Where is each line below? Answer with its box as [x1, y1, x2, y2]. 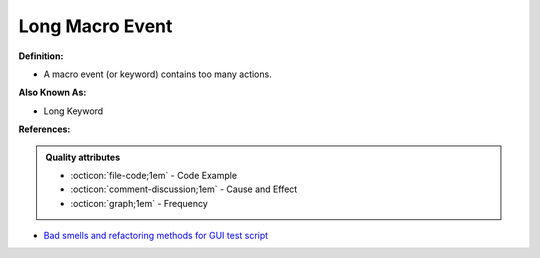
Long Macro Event [18, 15, 173, 37]
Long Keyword [43, 105, 104, 117]
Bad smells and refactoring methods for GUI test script [43, 230, 269, 242]
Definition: [18, 50, 64, 62]
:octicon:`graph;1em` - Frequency [70, 197, 209, 209]
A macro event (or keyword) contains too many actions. [43, 68, 272, 80]
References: [18, 123, 71, 135]
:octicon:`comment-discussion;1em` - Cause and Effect [70, 183, 298, 195]
